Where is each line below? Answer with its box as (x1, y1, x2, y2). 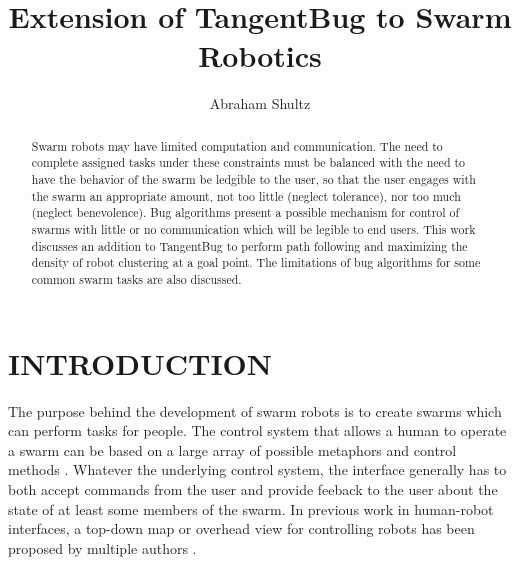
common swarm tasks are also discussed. (31, 270, 242, 287)
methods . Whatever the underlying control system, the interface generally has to (8, 459, 507, 480)
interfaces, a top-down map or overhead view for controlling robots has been (8, 518, 475, 539)
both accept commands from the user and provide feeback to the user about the (8, 478, 498, 499)
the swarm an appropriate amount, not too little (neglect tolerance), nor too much (31, 187, 461, 204)
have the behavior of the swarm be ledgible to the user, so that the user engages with (31, 171, 476, 188)
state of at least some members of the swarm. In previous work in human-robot (8, 498, 494, 519)
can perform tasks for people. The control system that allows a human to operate (8, 420, 507, 441)
